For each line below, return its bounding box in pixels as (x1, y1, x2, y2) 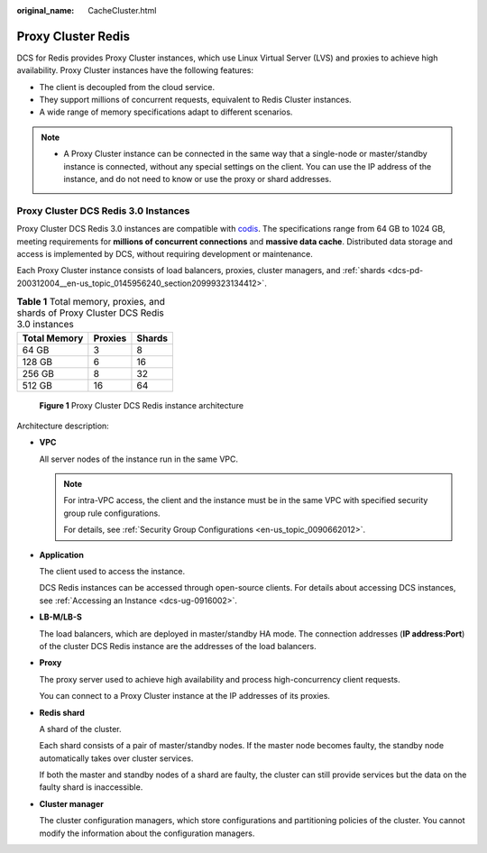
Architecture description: (16, 420, 110, 431)
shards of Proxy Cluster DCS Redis (16, 307, 164, 319)
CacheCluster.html (87, 5, 157, 15)
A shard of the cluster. (39, 723, 122, 734)
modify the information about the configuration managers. (39, 828, 255, 839)
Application (39, 549, 85, 560)
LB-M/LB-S (39, 611, 83, 622)
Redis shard (39, 707, 86, 718)
